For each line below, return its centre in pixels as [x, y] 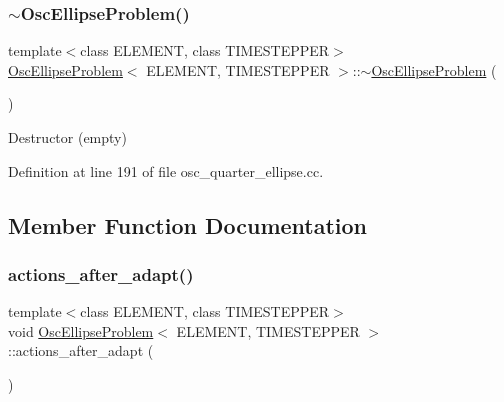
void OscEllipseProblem [81, 330]
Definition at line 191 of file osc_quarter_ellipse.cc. [166, 170]
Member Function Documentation [188, 224]
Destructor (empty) [67, 137]
